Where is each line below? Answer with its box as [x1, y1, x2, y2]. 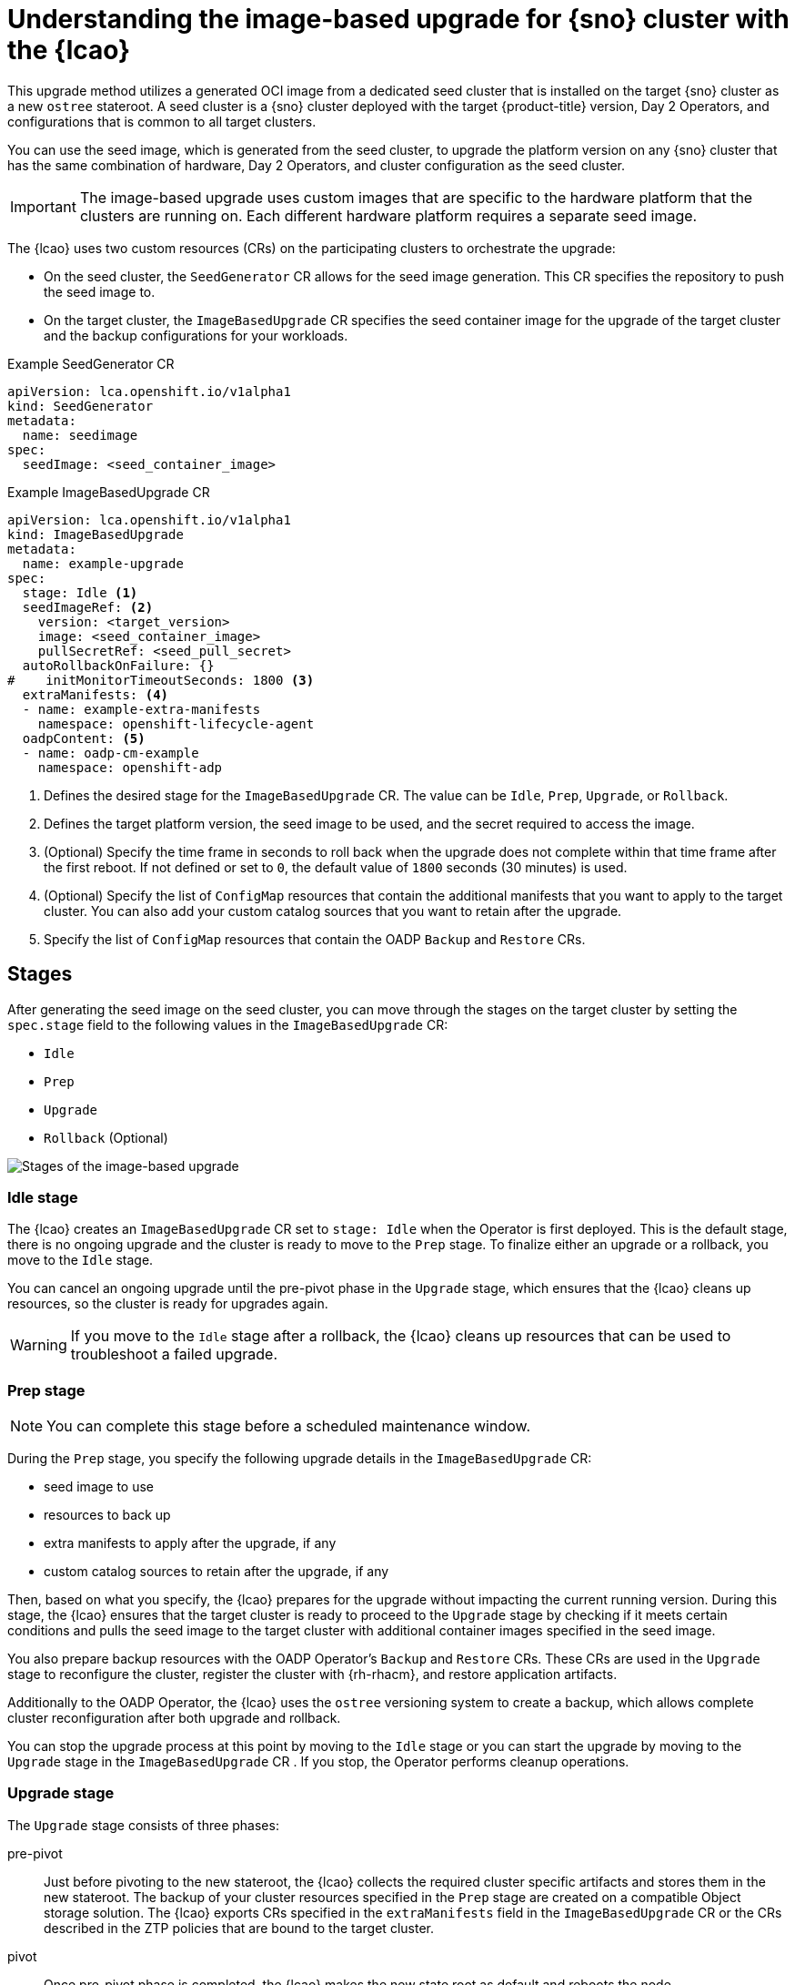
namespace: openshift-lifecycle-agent [37, 716, 315, 731]
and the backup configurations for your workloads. [44, 327, 348, 343]
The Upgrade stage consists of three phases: [7, 1817, 279, 1833]
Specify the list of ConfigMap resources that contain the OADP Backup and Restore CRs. [44, 931, 586, 947]
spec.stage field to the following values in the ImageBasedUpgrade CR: [7, 1016, 448, 1033]
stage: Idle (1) [22, 585, 138, 600]
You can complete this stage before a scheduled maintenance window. [46, 1417, 531, 1436]
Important [10, 197, 76, 216]
